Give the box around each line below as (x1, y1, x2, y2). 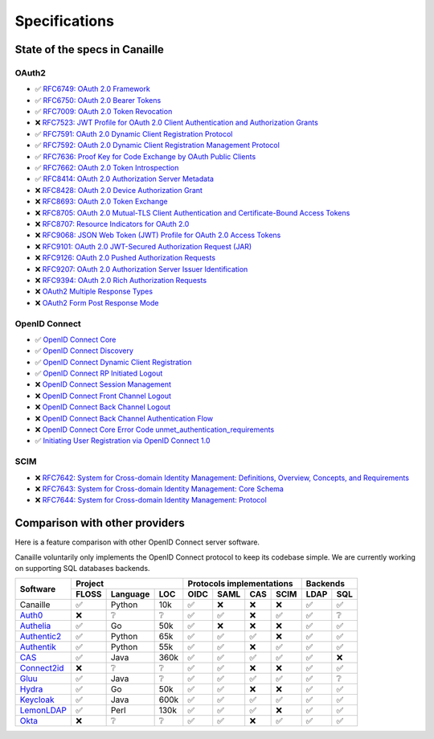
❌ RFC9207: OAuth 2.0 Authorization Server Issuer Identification (35, 264, 248, 273)
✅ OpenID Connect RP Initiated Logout (35, 368, 163, 378)
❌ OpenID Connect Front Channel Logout (35, 391, 172, 400)
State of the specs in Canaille (14, 43, 165, 56)
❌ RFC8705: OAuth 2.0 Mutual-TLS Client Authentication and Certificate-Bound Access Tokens (35, 207, 350, 217)
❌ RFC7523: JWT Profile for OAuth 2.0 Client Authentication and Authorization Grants (35, 117, 319, 128)
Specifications (14, 12, 114, 30)
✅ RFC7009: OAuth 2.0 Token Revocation (35, 107, 173, 117)
